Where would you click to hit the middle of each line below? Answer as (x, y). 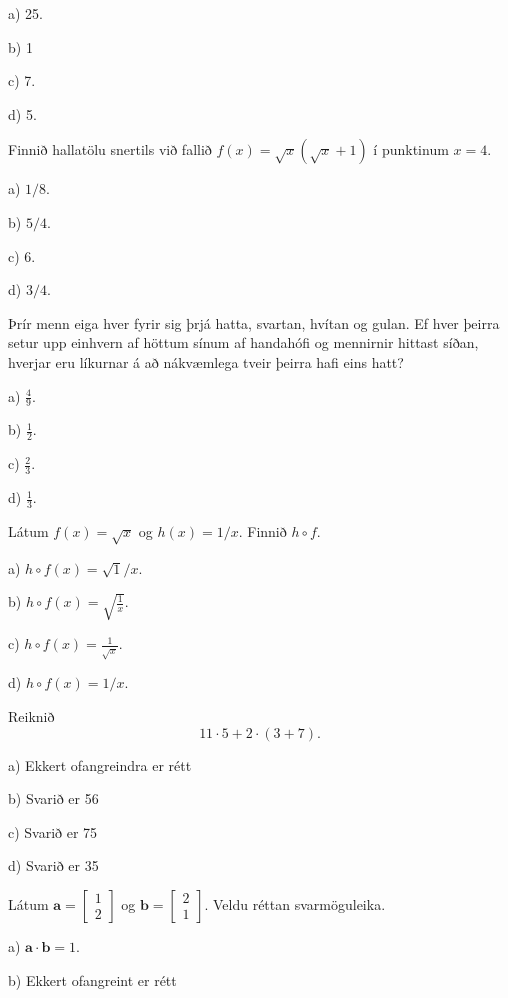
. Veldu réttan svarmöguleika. (295, 903)
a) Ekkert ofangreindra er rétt (100, 764)
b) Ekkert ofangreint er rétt (92, 979)
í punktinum (411, 149)
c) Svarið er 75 (53, 831)
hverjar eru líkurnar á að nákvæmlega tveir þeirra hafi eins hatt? (206, 361)
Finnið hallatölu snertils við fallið (110, 149)
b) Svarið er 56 (53, 798)
